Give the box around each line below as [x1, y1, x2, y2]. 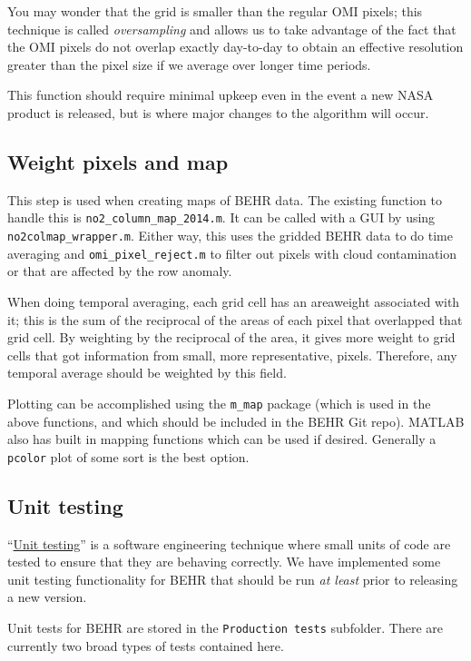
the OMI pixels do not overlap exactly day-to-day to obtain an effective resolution [7, 37, 464, 56]
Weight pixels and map [7, 147, 229, 175]
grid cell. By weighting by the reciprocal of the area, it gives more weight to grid [7, 328, 456, 347]
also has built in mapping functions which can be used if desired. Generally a [7, 429, 437, 449]
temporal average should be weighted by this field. [7, 363, 287, 382]
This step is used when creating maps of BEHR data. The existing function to [7, 190, 443, 209]
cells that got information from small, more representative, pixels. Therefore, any [7, 345, 457, 364]
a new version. [7, 587, 87, 607]
